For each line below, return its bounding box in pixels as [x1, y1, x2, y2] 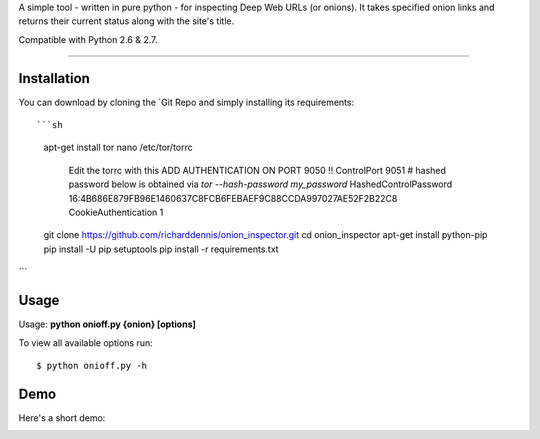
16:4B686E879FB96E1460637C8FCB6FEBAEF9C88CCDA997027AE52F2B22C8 [68, 192, 398, 204]
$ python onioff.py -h [36, 360, 148, 371]
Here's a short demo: [18, 411, 106, 424]
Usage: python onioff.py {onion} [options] [18, 318, 197, 330]
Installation [18, 70, 90, 87]
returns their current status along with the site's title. [18, 15, 235, 27]
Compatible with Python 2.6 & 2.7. [18, 33, 158, 45]
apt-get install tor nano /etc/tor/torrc [43, 141, 194, 154]
